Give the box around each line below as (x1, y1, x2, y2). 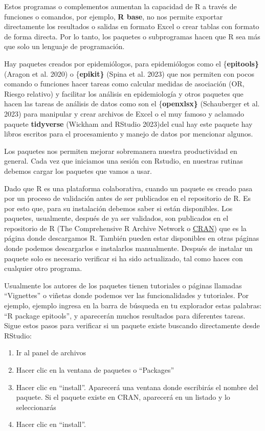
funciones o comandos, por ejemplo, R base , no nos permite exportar (4, 11, 223, 21)
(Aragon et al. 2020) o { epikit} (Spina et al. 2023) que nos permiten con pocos (4, 68, 254, 79)
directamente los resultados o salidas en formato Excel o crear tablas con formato (4, 21, 259, 32)
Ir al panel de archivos (16, 347, 86, 358)
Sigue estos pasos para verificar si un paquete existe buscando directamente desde (4, 320, 260, 331)
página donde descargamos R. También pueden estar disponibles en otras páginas (4, 233, 259, 243)
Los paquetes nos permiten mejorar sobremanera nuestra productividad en (4, 145, 237, 156)
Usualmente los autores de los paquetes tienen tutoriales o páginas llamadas (4, 280, 242, 290)
